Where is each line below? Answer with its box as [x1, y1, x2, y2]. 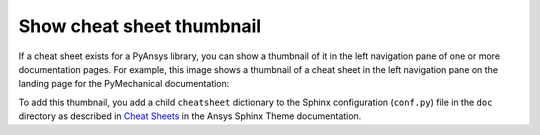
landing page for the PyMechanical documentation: [18, 78, 230, 90]
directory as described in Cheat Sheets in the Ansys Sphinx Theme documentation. [18, 110, 362, 122]
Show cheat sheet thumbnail [18, 15, 262, 37]
